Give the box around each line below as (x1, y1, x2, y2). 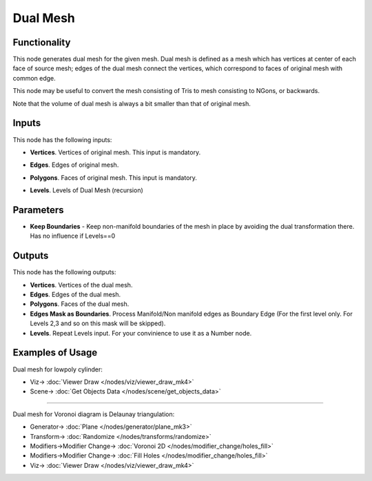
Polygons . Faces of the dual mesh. (30, 300, 130, 308)
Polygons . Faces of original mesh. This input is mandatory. (30, 173, 198, 182)
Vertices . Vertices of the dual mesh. (30, 280, 133, 289)
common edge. (12, 74, 56, 82)
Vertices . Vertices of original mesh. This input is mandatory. (30, 148, 201, 156)
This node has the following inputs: (12, 135, 112, 144)
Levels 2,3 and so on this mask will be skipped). (30, 319, 166, 327)
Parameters (12, 204, 64, 216)
